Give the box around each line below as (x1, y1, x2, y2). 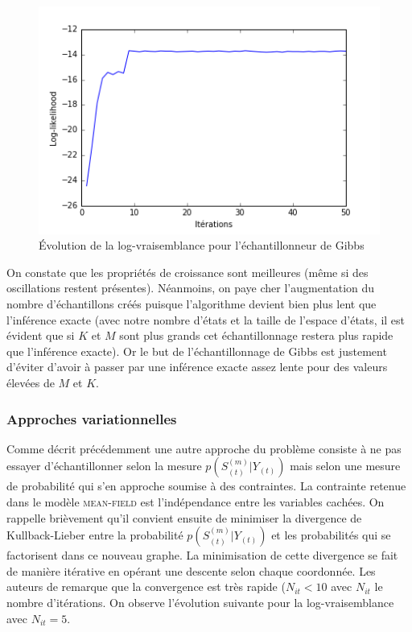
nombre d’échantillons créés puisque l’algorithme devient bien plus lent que (6, 295, 377, 312)
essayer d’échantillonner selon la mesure (6, 457, 202, 474)
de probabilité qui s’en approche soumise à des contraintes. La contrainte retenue (6, 477, 406, 494)
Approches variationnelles (6, 408, 177, 428)
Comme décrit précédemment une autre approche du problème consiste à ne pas (6, 440, 402, 456)
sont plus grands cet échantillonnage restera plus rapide (119, 327, 393, 344)
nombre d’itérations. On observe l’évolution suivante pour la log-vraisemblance (6, 593, 394, 610)
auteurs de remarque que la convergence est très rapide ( (6, 578, 286, 595)
